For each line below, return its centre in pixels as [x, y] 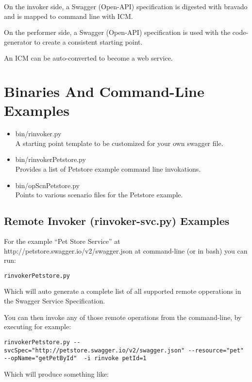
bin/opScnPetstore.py [47, 185]
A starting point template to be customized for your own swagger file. [119, 143]
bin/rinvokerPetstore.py [50, 159]
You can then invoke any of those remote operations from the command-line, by [123, 317]
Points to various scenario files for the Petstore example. [99, 195]
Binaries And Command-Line [104, 91]
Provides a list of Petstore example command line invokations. [108, 169]
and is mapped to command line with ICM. [68, 16]
